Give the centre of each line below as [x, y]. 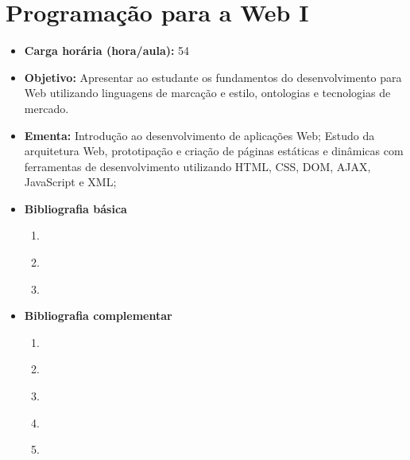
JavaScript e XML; [70, 182]
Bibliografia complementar [98, 316]
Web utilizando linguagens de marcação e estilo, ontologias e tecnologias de [207, 93]
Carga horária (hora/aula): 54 [107, 51]
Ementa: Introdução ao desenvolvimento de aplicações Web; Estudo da [199, 135]
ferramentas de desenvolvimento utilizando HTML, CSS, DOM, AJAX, [197, 166]
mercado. [46, 108]
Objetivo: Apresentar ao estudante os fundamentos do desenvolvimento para [213, 77]
